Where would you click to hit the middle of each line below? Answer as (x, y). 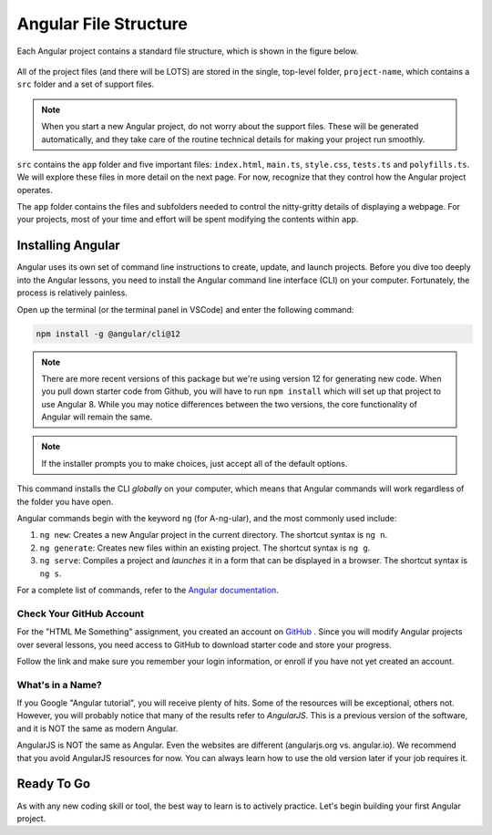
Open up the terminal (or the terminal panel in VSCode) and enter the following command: (185, 309)
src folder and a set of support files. (86, 84)
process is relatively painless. (72, 293)
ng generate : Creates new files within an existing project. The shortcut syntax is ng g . (205, 548)
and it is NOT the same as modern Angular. (97, 728)
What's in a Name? (59, 685)
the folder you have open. (65, 501)
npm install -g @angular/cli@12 (108, 334)
